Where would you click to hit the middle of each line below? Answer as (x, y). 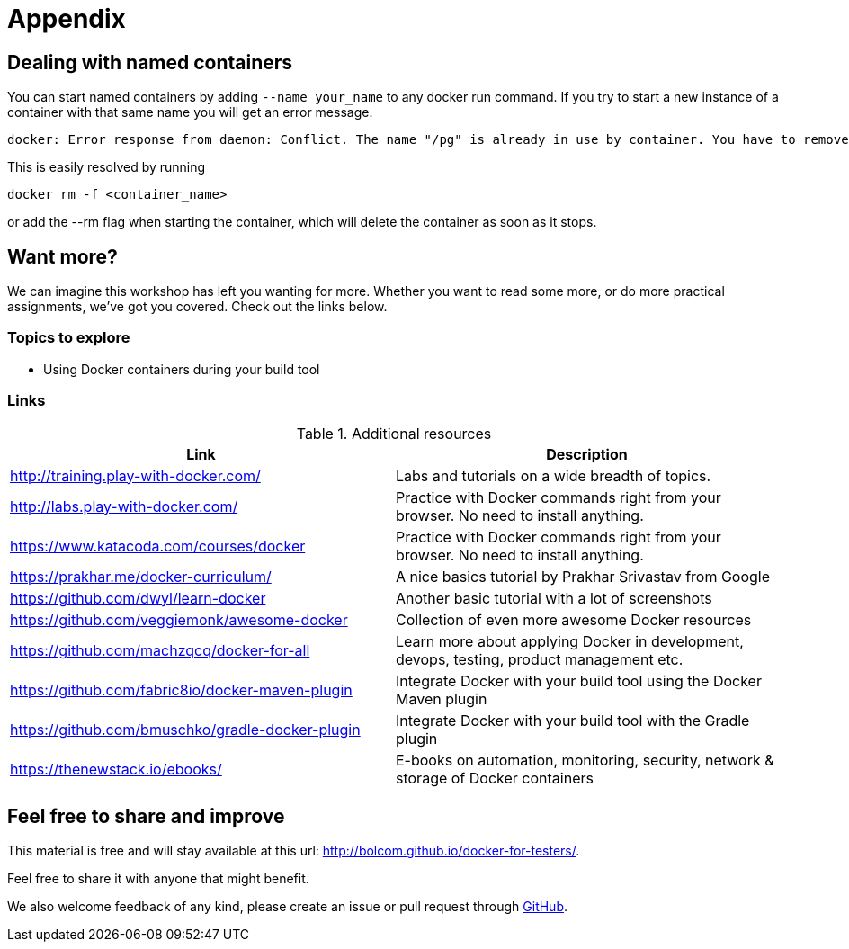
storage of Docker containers (495, 778)
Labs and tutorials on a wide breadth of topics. (554, 475)
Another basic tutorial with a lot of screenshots (554, 598)
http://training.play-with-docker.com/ (135, 475)
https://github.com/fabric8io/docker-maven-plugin (181, 689)
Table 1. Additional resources (394, 433)
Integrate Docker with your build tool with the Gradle (573, 720)
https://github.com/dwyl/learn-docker (138, 598)
